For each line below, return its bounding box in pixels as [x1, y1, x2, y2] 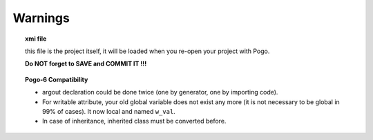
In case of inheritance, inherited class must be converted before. [42, 117, 227, 126]
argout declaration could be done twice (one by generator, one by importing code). [42, 88, 278, 97]
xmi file [25, 34, 47, 43]
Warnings [12, 10, 70, 26]
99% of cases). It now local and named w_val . [42, 107, 175, 115]
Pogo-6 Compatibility [25, 75, 88, 83]
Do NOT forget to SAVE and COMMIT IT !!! [25, 59, 147, 68]
